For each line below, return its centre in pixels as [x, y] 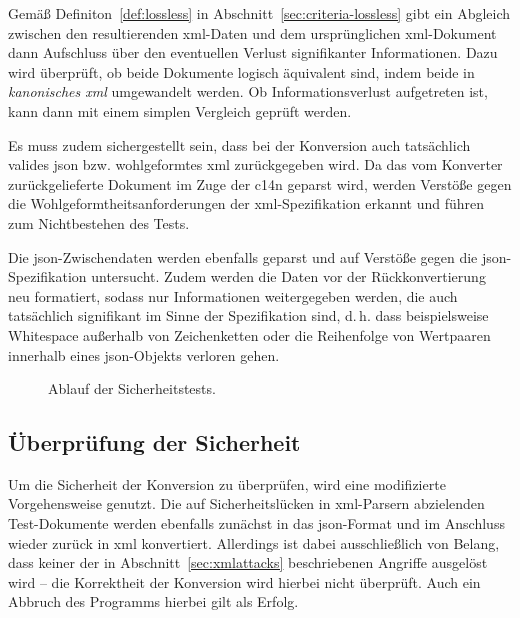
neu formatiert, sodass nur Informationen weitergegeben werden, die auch [233, 295]
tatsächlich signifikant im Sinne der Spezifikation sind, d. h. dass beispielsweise [248, 315]
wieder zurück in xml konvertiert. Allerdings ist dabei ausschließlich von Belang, [254, 542]
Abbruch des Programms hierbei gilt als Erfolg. [153, 601]
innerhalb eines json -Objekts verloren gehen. [144, 354]
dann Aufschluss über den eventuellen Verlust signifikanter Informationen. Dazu [253, 52]
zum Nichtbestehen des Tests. [99, 222]
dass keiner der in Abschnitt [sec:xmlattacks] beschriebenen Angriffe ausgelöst [248, 562]
